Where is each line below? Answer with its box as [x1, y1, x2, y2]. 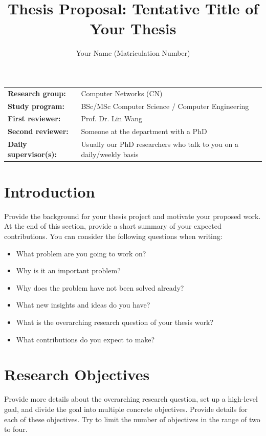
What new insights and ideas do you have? [16, 299, 150, 310]
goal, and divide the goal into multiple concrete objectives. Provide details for [4, 403, 248, 414]
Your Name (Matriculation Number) [76, 48, 190, 58]
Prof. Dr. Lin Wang [81, 113, 143, 124]
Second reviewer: [8, 126, 69, 137]
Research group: [8, 88, 66, 98]
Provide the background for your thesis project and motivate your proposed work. [4, 210, 261, 221]
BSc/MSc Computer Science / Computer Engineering [81, 100, 249, 111]
